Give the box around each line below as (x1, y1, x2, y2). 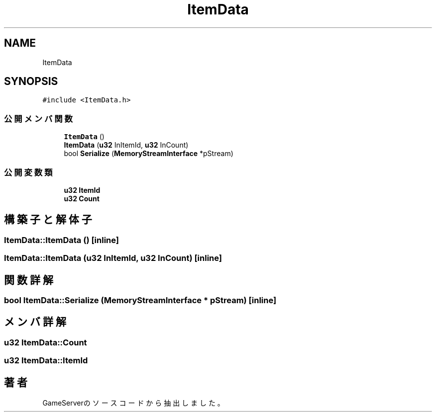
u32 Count (64, 194, 100, 203)
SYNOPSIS (4, 75, 58, 88)
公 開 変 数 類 (4, 167, 53, 177)
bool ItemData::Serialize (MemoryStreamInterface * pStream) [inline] (4, 295, 277, 305)
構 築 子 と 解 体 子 (4, 213, 92, 226)
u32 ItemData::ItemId (4, 355, 88, 366)
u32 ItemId (64, 185, 101, 194)
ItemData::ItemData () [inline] (4, 235, 119, 245)
